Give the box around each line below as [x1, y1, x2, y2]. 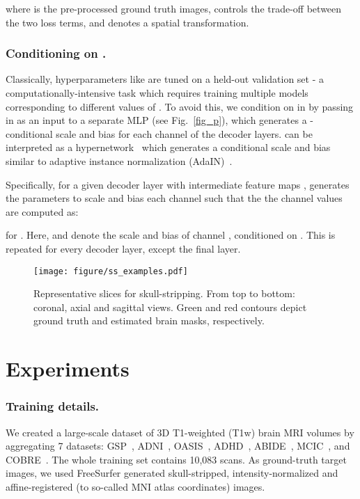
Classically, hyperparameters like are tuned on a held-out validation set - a [6, 72, 324, 86]
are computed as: [6, 204, 79, 219]
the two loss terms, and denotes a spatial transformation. [6, 15, 249, 29]
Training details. [6, 397, 100, 415]
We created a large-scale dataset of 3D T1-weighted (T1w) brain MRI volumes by [6, 425, 354, 439]
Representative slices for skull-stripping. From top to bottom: [33, 286, 295, 301]
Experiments [6, 354, 130, 383]
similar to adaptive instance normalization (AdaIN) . [6, 153, 233, 168]
